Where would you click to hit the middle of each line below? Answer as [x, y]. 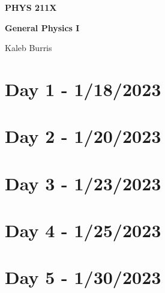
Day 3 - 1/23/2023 [83, 183]
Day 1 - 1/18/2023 [83, 89]
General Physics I [42, 27]
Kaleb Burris [28, 48]
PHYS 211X [31, 7]
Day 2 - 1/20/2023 [83, 136]
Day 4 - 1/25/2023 [83, 230]
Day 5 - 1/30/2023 [83, 277]
